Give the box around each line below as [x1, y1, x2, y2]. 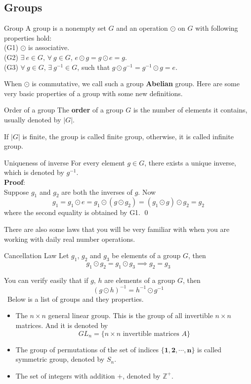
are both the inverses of [61, 186, 132, 197]
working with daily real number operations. [4, 233, 135, 244]
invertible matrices [123, 330, 179, 337]
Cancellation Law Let [4, 250, 69, 261]
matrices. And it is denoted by [15, 320, 108, 330]
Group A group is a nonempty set [4, 23, 106, 33]
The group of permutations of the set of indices [15, 344, 159, 354]
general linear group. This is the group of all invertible [48, 310, 213, 321]
